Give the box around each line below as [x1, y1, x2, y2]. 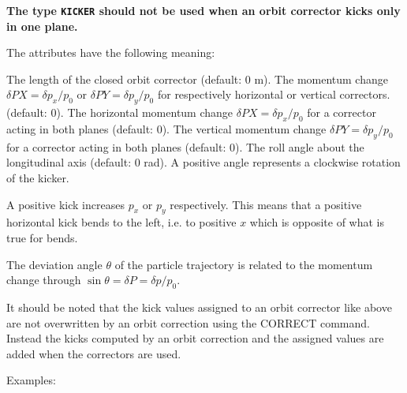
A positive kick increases [6, 196, 125, 212]
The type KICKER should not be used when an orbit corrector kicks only [6, 2, 401, 18]
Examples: [6, 372, 56, 388]
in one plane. [6, 17, 78, 34]
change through [6, 271, 81, 288]
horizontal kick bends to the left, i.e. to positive [6, 214, 237, 230]
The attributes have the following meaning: [6, 44, 215, 61]
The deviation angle [6, 256, 103, 272]
